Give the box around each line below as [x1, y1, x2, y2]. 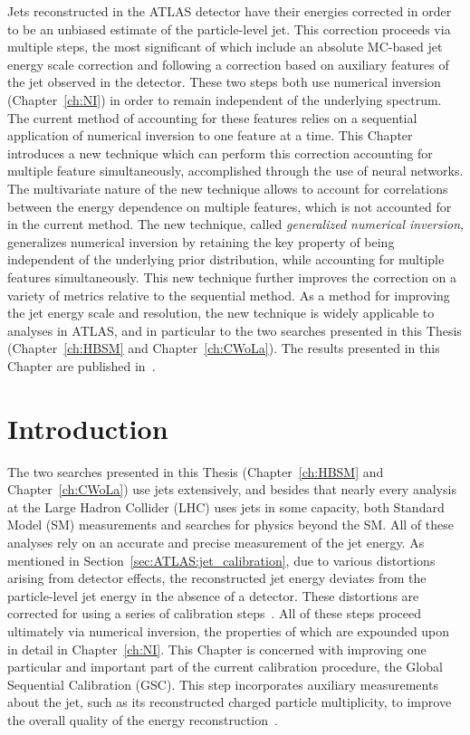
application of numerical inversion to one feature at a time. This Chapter [7, 126, 413, 145]
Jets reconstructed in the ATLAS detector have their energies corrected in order [7, 2, 452, 20]
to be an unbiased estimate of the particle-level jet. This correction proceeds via [7, 19, 451, 38]
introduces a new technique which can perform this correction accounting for [7, 143, 433, 162]
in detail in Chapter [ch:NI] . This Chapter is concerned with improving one [7, 639, 427, 658]
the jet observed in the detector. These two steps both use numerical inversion [7, 72, 441, 91]
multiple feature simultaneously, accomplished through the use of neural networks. [7, 161, 464, 180]
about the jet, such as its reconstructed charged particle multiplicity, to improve [7, 692, 452, 711]
